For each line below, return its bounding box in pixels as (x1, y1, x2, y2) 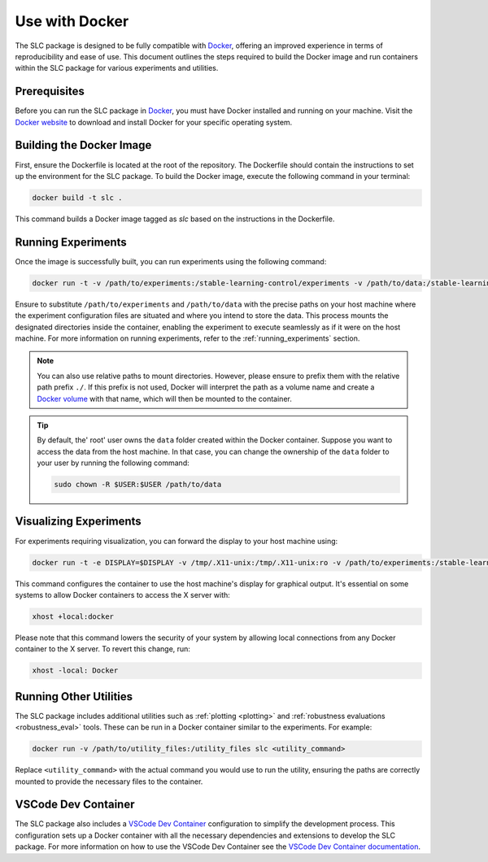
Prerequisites (15, 85, 85, 98)
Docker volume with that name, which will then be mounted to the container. (37, 394, 292, 403)
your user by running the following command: (37, 458, 190, 468)
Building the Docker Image (15, 138, 152, 152)
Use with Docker (15, 12, 129, 30)
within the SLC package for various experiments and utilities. (15, 63, 219, 73)
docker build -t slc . (32, 193, 123, 202)
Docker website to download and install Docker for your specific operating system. (15, 117, 293, 127)
